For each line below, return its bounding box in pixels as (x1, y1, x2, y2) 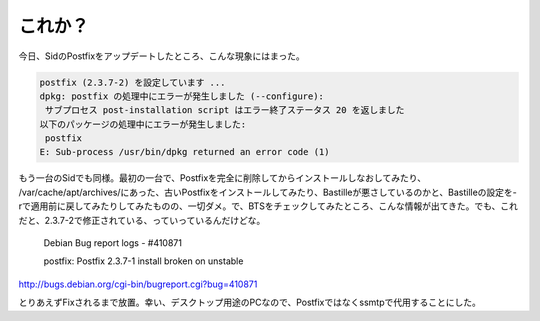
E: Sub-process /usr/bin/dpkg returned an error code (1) (39, 146, 330, 158)
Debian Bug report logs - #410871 (43, 237, 182, 249)
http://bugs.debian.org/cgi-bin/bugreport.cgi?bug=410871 (18, 278, 258, 290)
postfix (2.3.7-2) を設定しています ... (39, 76, 226, 88)
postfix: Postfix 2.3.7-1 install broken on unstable (43, 255, 244, 267)
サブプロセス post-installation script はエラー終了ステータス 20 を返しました (45, 105, 405, 116)
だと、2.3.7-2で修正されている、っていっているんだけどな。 (18, 214, 266, 226)
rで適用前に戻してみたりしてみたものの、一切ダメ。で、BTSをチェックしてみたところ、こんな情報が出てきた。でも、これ (18, 200, 519, 212)
